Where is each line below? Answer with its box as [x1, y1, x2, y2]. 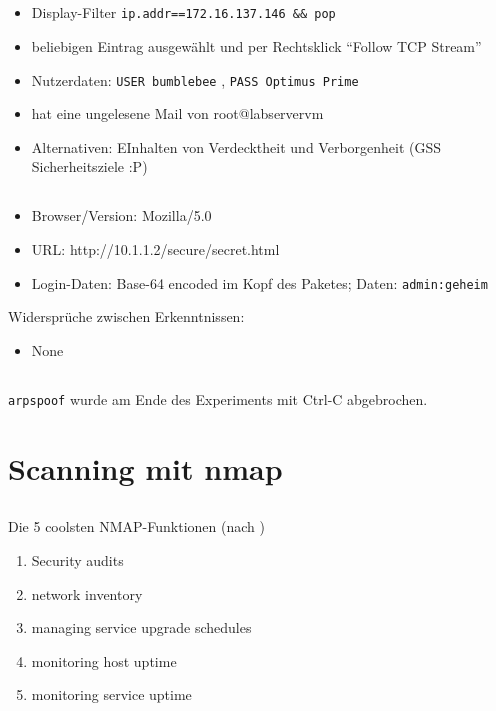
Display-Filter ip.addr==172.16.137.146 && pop [31, 2, 336, 23]
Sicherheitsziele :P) [31, 156, 148, 177]
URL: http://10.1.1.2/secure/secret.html [31, 239, 280, 260]
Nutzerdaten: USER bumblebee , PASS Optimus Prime [31, 69, 359, 90]
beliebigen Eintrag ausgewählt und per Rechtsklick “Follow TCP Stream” [31, 36, 482, 57]
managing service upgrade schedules [31, 617, 252, 638]
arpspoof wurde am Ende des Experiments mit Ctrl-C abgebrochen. [8, 388, 428, 409]
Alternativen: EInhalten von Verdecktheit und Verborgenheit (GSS [31, 136, 442, 157]
